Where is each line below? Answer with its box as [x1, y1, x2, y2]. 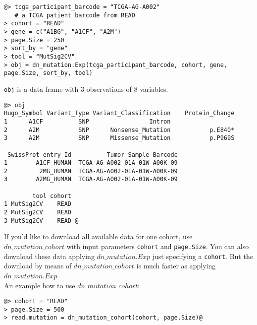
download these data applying [4, 251, 95, 261]
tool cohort [32, 192, 72, 199]
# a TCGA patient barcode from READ [14, 11, 135, 19]
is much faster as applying [136, 260, 216, 271]
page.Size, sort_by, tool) [4, 69, 93, 77]
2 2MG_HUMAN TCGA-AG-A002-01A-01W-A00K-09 [4, 167, 178, 175]
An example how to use [4, 280, 75, 290]
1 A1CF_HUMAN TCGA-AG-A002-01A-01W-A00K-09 [4, 159, 178, 167]
